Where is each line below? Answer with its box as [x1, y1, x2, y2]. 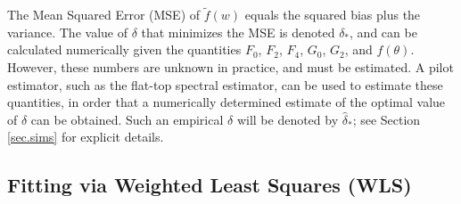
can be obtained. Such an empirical [30, 110, 224, 128]
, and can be [350, 22, 417, 41]
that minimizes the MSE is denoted [141, 22, 335, 41]
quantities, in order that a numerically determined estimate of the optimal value [7, 93, 446, 111]
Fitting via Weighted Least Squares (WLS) [7, 171, 412, 199]
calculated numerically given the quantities [7, 40, 242, 59]
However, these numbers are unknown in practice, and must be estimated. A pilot [7, 58, 454, 76]
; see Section [352, 110, 421, 128]
